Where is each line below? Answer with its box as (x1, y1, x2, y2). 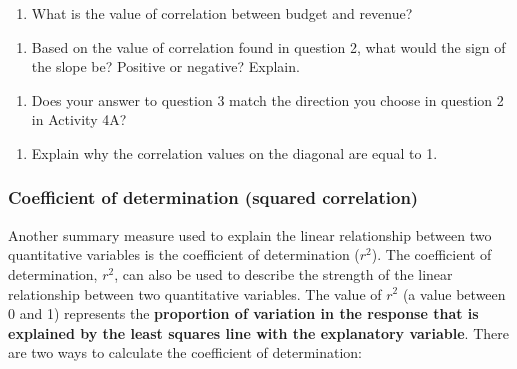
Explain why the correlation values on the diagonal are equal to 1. (31, 142, 438, 163)
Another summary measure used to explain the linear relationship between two (8, 224, 492, 245)
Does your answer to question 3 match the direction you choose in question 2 (31, 89, 504, 110)
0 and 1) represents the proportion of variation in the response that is (8, 303, 479, 324)
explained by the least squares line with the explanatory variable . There (8, 322, 509, 343)
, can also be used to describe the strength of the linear (114, 263, 453, 284)
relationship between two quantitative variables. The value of (8, 283, 382, 304)
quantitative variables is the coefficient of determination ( (8, 244, 360, 265)
